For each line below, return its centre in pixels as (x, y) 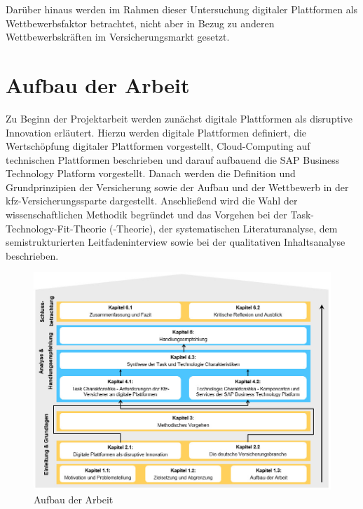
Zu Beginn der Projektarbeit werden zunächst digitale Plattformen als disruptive (179, 118)
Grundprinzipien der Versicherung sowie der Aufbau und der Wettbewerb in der (177, 187)
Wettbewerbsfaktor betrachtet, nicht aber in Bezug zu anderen (140, 23)
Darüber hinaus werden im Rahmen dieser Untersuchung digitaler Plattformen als (182, 9)
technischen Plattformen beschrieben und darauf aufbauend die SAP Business (173, 159)
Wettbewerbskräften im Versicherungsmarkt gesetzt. (118, 37)
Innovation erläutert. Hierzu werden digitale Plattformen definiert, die (156, 132)
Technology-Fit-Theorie (56, 228)
